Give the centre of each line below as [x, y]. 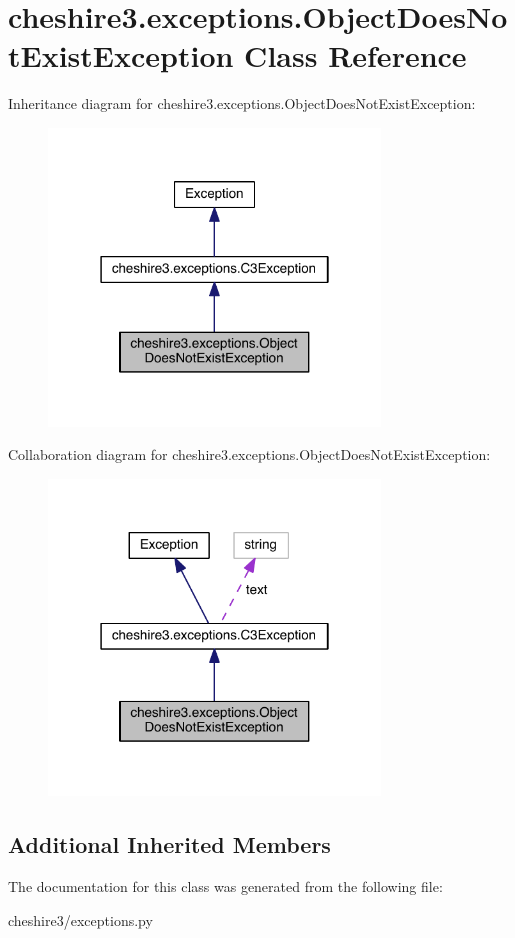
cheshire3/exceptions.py [80, 919]
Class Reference [355, 55]
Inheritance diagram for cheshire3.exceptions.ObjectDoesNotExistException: [242, 103]
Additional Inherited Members [169, 844]
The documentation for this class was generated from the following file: [225, 885]
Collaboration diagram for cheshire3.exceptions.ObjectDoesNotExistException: [249, 454]
